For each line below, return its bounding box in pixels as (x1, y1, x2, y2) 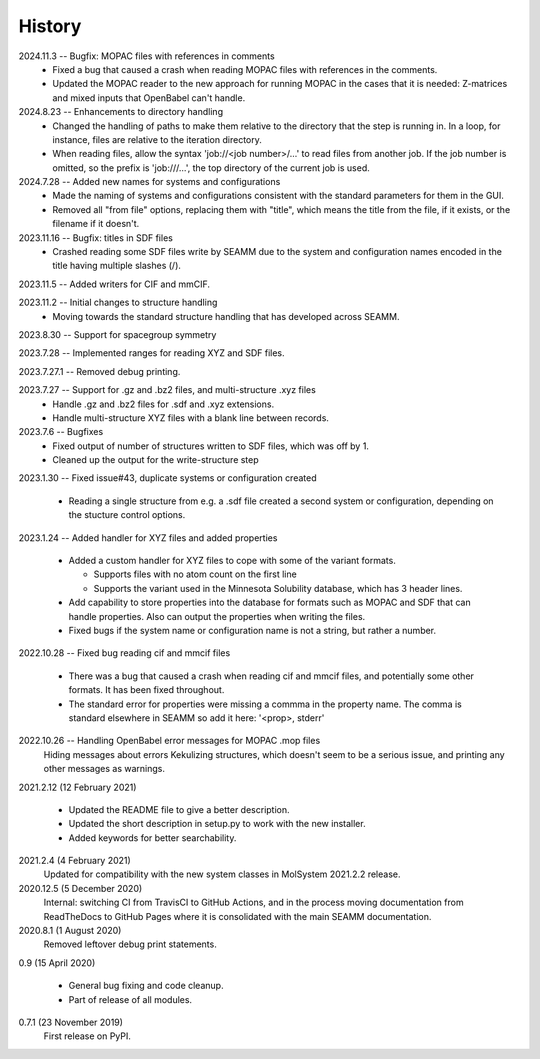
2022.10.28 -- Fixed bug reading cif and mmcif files (18, 647, 231, 659)
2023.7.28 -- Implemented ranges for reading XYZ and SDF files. (18, 347, 285, 359)
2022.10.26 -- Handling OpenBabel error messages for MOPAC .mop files (18, 735, 321, 747)
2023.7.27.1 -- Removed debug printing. (18, 365, 181, 377)
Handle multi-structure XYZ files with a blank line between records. (52, 411, 330, 424)
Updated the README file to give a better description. (68, 803, 290, 815)
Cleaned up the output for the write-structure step (52, 454, 259, 466)
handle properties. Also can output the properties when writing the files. (68, 610, 366, 622)
